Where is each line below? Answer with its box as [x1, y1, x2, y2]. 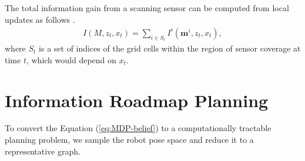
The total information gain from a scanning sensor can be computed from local [5, 2, 289, 13]
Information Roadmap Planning [5, 88, 269, 112]
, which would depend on [26, 53, 116, 66]
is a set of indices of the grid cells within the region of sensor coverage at [39, 42, 301, 54]
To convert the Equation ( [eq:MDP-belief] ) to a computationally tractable [5, 122, 272, 134]
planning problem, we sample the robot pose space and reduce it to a [5, 133, 254, 146]
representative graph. [5, 145, 81, 157]
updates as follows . [5, 13, 75, 25]
